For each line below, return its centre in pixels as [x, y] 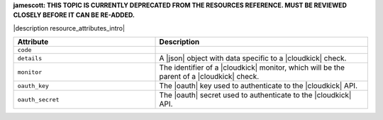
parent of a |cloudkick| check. [209, 77]
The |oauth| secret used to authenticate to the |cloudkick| [255, 95]
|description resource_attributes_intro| [69, 28]
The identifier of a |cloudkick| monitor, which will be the [252, 67]
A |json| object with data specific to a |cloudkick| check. [253, 58]
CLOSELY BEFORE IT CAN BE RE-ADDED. [74, 15]
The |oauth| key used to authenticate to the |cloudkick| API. [259, 86]
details [30, 58]
